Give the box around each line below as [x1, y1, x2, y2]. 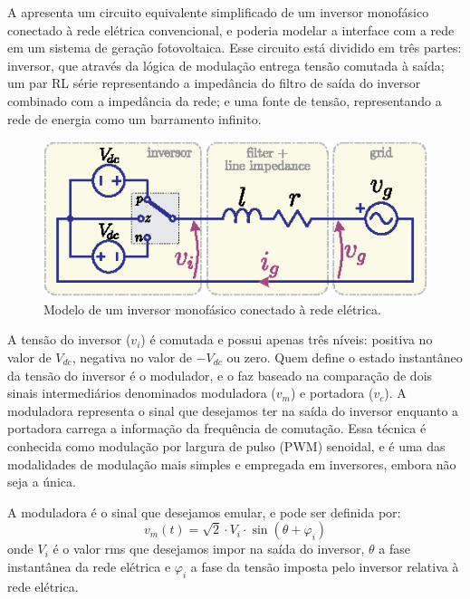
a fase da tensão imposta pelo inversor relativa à [190, 556, 459, 575]
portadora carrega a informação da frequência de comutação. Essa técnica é [7, 419, 427, 438]
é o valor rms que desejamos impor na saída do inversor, [53, 539, 365, 558]
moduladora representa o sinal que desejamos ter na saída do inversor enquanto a [7, 401, 459, 420]
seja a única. [7, 472, 76, 491]
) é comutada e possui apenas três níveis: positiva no [140, 330, 433, 349]
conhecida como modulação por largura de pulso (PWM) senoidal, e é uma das [7, 436, 446, 455]
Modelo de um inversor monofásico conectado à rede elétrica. [43, 299, 381, 318]
